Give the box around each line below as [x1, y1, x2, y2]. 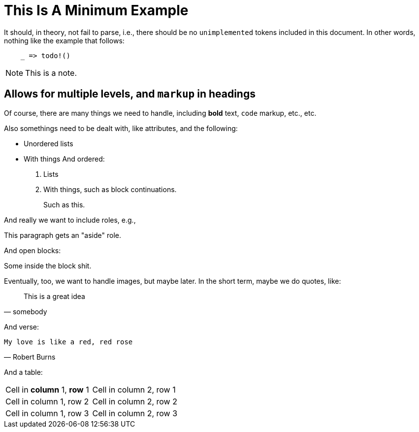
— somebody [4, 307, 47, 316]
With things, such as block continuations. [43, 185, 177, 194]
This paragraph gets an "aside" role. [4, 231, 121, 239]
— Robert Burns [4, 352, 56, 361]
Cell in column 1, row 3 [5, 408, 89, 418]
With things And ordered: [24, 154, 105, 163]
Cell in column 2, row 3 [92, 408, 178, 418]
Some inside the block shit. [4, 261, 92, 270]
